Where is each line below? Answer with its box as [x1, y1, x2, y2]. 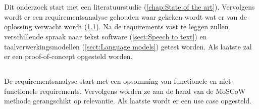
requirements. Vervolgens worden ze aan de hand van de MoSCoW [40, 85, 246, 96]
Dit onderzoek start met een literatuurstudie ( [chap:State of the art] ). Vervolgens [4, 2, 255, 12]
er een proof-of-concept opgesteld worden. [4, 51, 133, 62]
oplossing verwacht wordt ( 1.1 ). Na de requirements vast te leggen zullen [4, 21, 229, 32]
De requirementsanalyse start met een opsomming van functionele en [4, 76, 217, 86]
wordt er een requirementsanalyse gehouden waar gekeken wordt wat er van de [4, 11, 247, 22]
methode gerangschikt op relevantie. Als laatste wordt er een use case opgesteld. [4, 95, 252, 106]
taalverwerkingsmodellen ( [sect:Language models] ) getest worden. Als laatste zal [4, 41, 252, 51]
